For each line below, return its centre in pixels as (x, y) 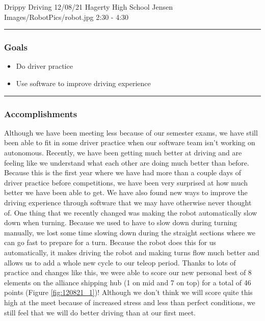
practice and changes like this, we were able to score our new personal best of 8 (128, 272)
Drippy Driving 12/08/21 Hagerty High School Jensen (89, 7)
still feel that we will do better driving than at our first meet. (100, 312)
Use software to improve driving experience (83, 83)
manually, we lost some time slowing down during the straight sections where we (130, 232)
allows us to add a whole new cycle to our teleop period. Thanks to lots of (120, 262)
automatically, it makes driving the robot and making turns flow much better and (132, 252)
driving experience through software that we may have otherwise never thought (128, 202)
